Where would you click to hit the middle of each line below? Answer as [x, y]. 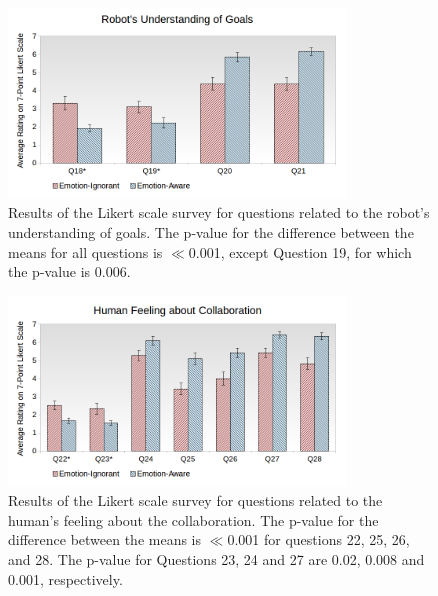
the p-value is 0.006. [69, 271]
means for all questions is [85, 251]
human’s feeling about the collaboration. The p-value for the [193, 519]
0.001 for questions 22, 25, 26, [318, 539]
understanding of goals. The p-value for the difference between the [211, 231]
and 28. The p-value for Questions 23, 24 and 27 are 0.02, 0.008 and [216, 558]
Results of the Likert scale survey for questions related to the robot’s [219, 212]
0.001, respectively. [65, 578]
